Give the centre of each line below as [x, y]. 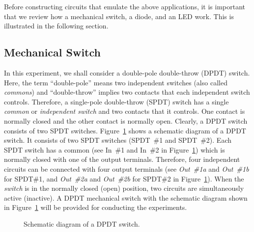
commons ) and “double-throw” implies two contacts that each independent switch [127, 92]
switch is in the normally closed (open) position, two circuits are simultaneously [124, 188]
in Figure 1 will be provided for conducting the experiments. [96, 207]
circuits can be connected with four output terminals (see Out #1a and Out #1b [127, 168]
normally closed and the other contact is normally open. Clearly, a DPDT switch [126, 120]
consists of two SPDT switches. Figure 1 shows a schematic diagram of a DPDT [125, 130]
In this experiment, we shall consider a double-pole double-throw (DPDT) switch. [127, 72]
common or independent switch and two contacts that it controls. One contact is [125, 111]
